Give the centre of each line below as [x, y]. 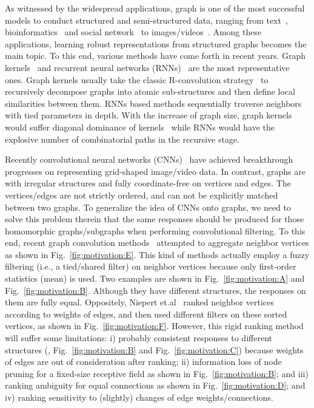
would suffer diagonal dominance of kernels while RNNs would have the [140, 127]
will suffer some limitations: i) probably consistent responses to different [139, 338]
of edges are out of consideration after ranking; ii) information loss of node [143, 362]
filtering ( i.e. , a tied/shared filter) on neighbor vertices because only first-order [151, 266]
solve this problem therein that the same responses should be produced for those [155, 219]
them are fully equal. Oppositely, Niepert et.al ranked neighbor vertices [139, 302]
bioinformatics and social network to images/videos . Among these [133, 32]
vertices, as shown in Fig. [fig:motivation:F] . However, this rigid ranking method [154, 326]
